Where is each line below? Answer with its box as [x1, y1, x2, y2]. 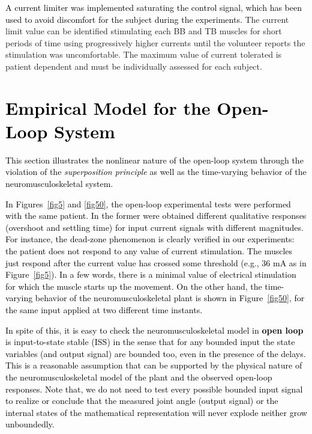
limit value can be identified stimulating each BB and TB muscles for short [5, 25, 282, 37]
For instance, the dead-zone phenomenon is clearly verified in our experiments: [5, 233, 295, 245]
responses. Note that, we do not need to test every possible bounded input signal [5, 382, 303, 395]
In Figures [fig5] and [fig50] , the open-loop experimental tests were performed [5, 197, 291, 210]
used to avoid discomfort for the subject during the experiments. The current [5, 13, 289, 25]
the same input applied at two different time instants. [5, 304, 203, 316]
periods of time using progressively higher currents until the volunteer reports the [5, 36, 305, 49]
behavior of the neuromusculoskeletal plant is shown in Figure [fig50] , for [35, 292, 305, 304]
